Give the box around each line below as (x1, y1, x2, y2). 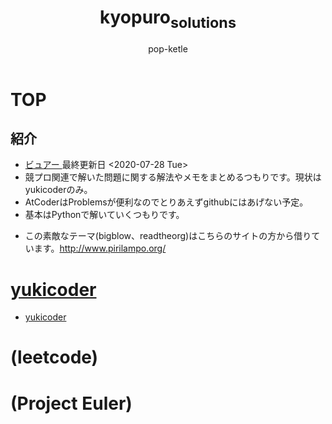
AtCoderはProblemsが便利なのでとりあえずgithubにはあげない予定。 (24, 196, 309, 208)
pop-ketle (148, 42, 188, 55)
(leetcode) (10, 346, 99, 369)
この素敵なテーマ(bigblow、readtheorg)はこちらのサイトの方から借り (24, 230, 312, 242)
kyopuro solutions (99, 6, 237, 32)
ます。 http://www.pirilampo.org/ (33, 242, 167, 255)
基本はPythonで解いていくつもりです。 (24, 209, 185, 221)
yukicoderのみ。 (24, 184, 93, 196)
